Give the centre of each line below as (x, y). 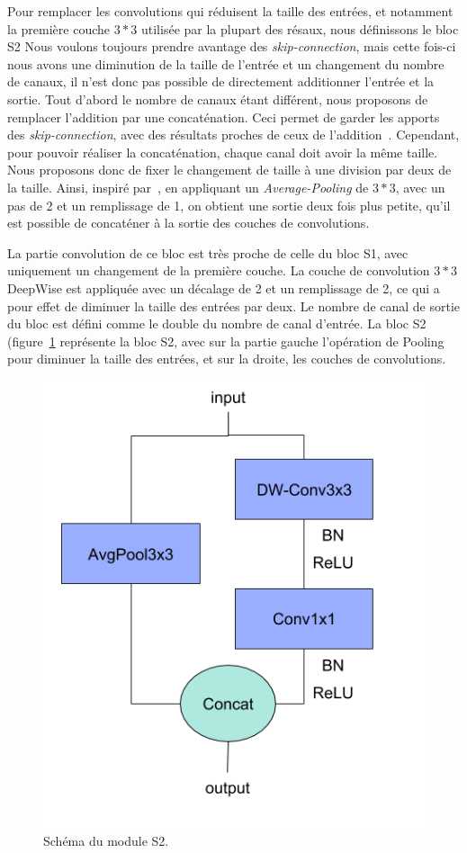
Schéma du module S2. (106, 840)
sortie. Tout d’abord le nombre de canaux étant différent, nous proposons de (218, 99)
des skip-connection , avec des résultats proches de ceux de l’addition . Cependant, (233, 135)
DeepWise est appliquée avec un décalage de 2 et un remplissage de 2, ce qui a (224, 287)
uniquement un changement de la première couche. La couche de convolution (219, 270)
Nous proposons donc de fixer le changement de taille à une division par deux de (229, 170)
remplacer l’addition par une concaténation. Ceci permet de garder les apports (224, 117)
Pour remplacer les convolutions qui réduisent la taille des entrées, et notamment (230, 11)
